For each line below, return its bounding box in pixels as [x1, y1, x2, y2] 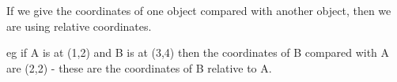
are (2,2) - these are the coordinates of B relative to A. [6, 59, 272, 76]
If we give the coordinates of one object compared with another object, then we [6, 2, 391, 18]
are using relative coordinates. [6, 17, 152, 34]
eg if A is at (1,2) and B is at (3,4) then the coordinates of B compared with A [6, 44, 390, 61]
